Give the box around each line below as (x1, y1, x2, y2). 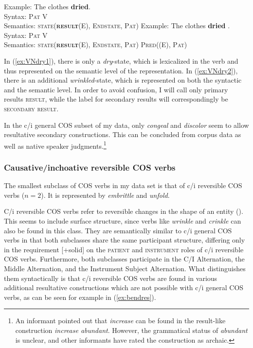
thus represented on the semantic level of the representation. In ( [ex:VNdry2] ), (4, 65, 238, 75)
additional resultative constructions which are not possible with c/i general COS (4, 282, 244, 293)
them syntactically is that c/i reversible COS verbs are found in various (4, 273, 217, 283)
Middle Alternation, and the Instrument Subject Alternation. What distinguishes (4, 263, 246, 273)
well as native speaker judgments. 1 (4, 139, 107, 151)
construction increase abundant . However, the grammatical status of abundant (15, 325, 248, 335)
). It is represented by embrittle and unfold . (41, 190, 170, 200)
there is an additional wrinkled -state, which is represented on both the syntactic (4, 75, 242, 85)
